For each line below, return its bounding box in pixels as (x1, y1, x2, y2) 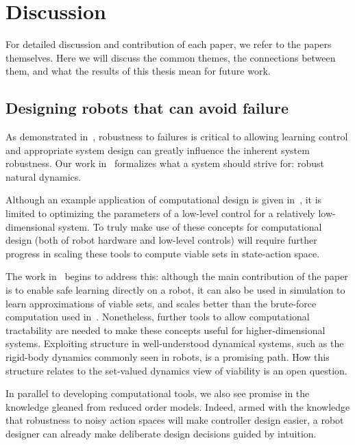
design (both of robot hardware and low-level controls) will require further (5, 233, 317, 247)
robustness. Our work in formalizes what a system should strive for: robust (5, 156, 324, 170)
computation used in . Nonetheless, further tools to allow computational (5, 309, 310, 324)
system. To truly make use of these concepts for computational (58, 219, 322, 233)
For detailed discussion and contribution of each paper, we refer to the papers (5, 37, 332, 51)
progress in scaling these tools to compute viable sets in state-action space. (5, 246, 320, 260)
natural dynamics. (5, 169, 82, 183)
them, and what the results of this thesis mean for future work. (5, 64, 271, 78)
